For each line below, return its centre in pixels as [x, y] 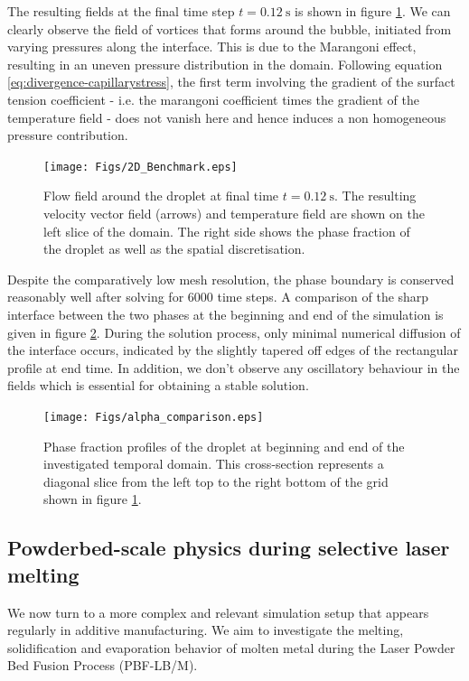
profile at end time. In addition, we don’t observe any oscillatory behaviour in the [234, 367]
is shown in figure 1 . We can [373, 11]
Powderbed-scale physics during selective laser [229, 548]
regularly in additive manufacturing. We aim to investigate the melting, [206, 630]
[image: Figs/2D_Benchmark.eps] [141, 167]
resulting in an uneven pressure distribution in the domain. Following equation [225, 64]
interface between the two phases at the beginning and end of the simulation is [225, 314]
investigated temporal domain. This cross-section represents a [214, 464]
